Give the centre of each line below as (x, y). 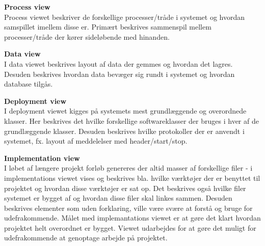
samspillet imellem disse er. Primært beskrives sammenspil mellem (108, 27)
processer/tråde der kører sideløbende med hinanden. (87, 36)
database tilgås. (29, 84)
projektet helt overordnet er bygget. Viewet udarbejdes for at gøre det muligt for (130, 227)
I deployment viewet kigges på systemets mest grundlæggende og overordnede (125, 111)
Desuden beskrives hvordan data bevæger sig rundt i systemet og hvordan (120, 74)
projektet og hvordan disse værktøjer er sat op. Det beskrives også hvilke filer (125, 188)
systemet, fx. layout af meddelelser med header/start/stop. (96, 141)
